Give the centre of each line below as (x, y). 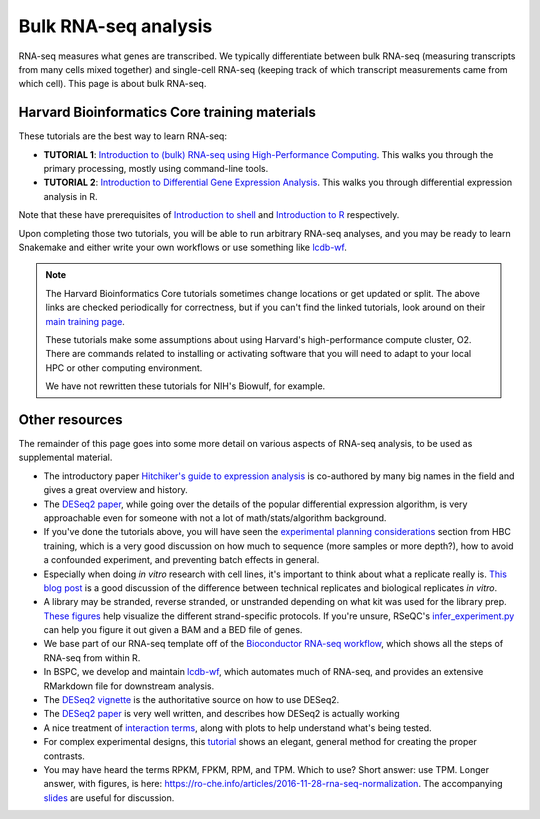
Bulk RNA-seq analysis (115, 26)
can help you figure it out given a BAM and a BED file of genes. (173, 630)
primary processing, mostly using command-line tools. (156, 169)
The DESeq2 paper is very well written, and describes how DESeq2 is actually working (221, 714)
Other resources (70, 419)
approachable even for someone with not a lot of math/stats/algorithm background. (215, 517)
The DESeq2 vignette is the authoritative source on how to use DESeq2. (191, 700)
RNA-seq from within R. (92, 657)
